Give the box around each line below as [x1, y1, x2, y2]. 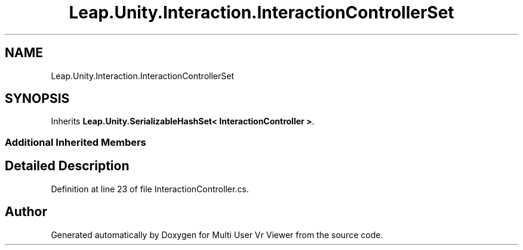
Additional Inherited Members [5, 136, 146, 148]
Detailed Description [5, 158, 130, 174]
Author [5, 204, 47, 220]
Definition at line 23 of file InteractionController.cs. [51, 183, 249, 194]
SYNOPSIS [5, 91, 70, 107]
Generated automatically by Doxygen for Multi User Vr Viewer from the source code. [51, 229, 383, 240]
